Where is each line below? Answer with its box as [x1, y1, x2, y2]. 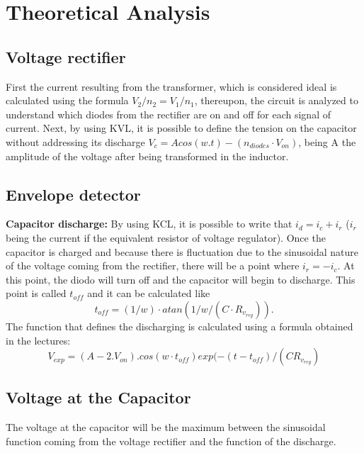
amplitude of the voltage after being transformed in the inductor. [6, 148, 289, 163]
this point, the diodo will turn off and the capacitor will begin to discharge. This [6, 272, 356, 286]
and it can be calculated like [87, 286, 210, 301]
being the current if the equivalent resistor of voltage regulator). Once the [6, 230, 326, 245]
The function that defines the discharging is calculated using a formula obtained [6, 318, 353, 333]
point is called [6, 286, 67, 301]
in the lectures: [6, 332, 71, 347]
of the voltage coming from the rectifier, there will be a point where [6, 258, 300, 273]
